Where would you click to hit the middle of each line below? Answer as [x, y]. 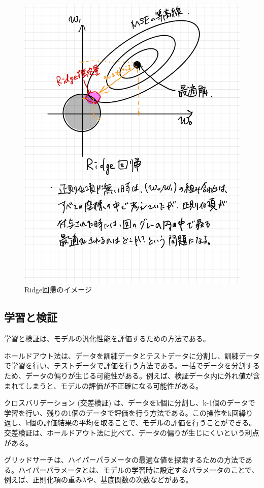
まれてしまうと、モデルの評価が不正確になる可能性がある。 [104, 385]
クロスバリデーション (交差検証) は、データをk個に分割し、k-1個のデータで [130, 403]
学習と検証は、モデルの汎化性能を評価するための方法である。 [107, 338]
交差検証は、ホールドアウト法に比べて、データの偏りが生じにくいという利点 [132, 432]
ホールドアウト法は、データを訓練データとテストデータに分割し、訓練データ [132, 355]
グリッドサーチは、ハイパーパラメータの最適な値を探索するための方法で [125, 460]
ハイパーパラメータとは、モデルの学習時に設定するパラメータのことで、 [138, 469]
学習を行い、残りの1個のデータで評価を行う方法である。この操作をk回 [122, 412]
